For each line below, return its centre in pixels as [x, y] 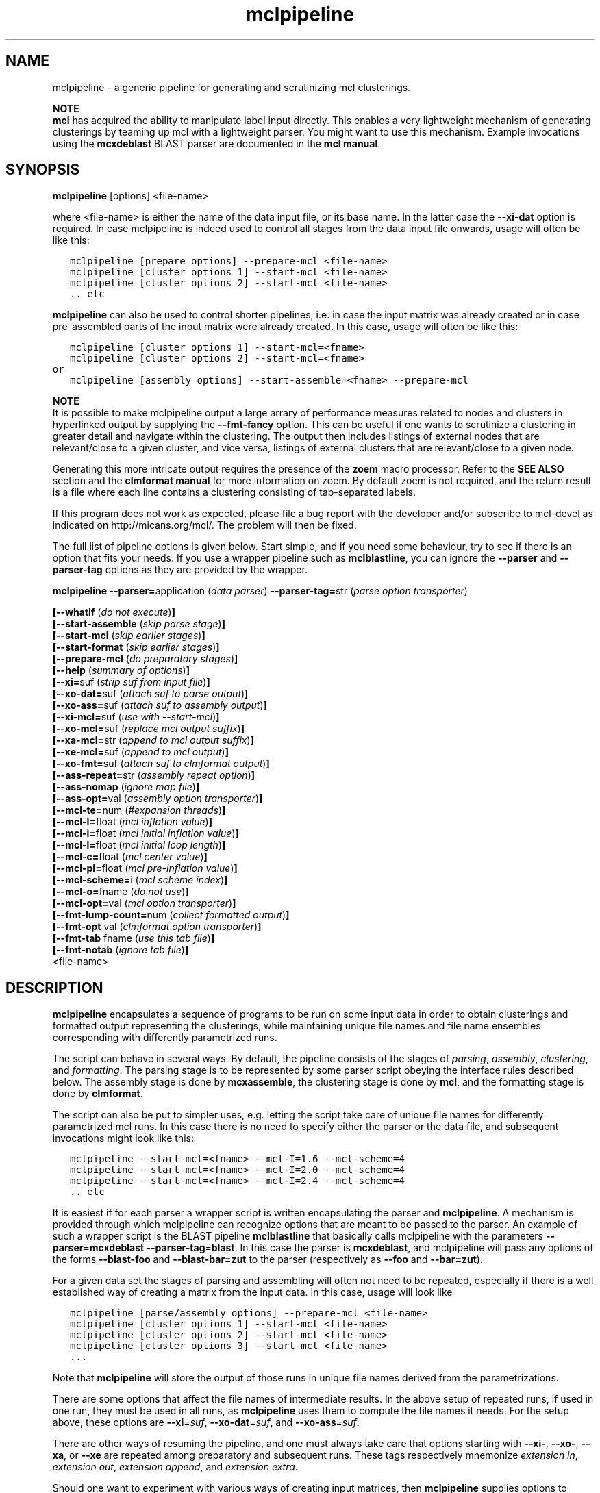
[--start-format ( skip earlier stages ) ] [136, 647]
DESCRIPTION [54, 988]
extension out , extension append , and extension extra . [175, 1467]
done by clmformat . [98, 1094]
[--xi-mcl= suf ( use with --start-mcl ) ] [136, 717]
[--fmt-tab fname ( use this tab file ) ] [134, 938]
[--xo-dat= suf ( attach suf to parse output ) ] [150, 694]
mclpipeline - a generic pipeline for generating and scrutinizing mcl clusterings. [232, 87]
